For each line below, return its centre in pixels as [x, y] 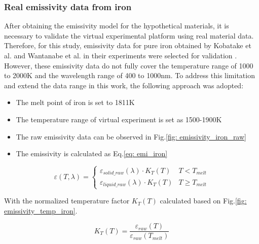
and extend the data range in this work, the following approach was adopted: [124, 85]
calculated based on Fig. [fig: [203, 201]
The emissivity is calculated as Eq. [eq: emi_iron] [92, 153]
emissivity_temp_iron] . [41, 210]
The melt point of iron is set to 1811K [75, 102]
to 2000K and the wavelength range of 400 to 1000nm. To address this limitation [129, 75]
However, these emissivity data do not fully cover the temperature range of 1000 [129, 65]
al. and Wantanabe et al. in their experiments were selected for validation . [121, 55]
